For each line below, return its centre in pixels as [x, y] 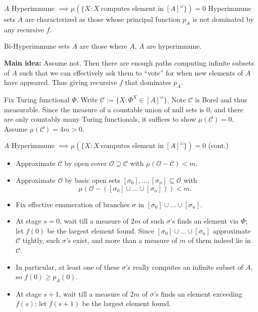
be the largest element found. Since [101, 230]
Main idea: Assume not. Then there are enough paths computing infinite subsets [129, 62]
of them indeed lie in [219, 240]
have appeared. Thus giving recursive [61, 82]
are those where [103, 46]
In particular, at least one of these [68, 267]
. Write [87, 99]
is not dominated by [223, 19]
